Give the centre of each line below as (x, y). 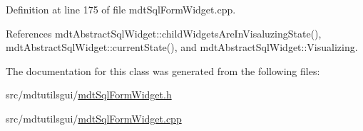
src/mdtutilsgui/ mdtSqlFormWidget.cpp (94, 118)
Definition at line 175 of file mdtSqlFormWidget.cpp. (121, 9)
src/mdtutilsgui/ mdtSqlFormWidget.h (89, 95)
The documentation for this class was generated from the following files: (163, 70)
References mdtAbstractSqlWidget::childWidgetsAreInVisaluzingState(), (164, 33)
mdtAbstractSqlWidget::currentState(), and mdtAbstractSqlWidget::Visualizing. (182, 47)
